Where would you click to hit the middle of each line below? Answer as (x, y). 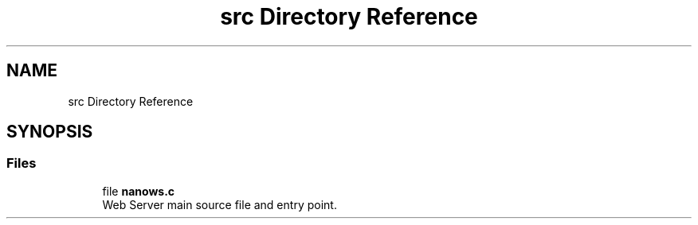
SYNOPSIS (50, 132)
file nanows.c (139, 191)
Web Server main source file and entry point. (220, 204)
